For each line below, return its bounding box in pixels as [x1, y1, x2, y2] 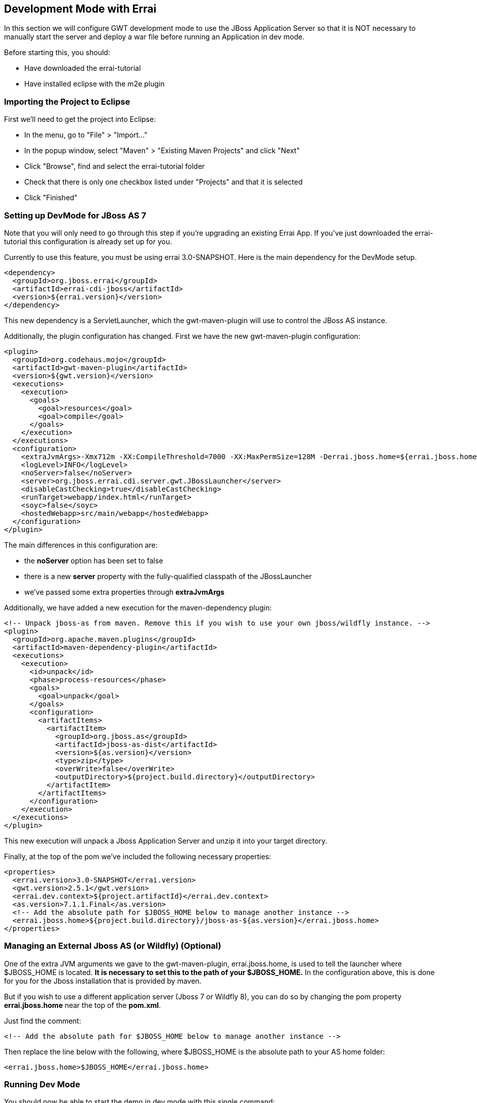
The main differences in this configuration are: [4, 540, 158, 549]
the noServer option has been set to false [24, 556, 163, 565]
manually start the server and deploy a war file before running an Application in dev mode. [4, 32, 305, 41]
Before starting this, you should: [4, 48, 110, 57]
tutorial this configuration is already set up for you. [4, 237, 172, 246]
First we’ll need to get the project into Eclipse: [4, 115, 156, 124]
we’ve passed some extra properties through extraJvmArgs [24, 587, 225, 596]
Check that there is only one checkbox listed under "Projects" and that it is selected [24, 178, 303, 187]
